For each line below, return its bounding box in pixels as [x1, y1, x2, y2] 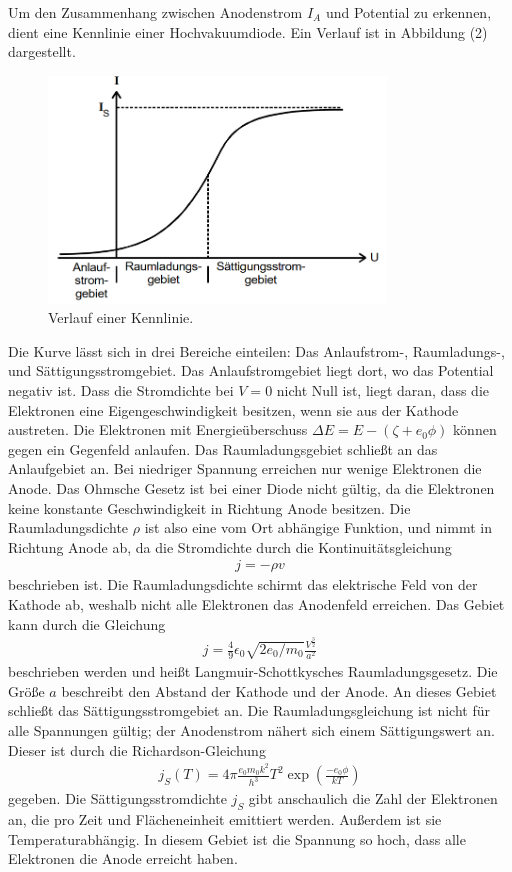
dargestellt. [8, 41, 76, 62]
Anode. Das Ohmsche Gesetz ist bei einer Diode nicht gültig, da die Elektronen [8, 477, 495, 498]
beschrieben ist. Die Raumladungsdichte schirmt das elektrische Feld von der [8, 574, 478, 595]
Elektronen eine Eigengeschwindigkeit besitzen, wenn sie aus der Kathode [8, 399, 459, 420]
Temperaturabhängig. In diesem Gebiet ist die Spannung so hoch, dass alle [8, 828, 466, 849]
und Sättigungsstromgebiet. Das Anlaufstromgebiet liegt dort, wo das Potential [8, 360, 494, 381]
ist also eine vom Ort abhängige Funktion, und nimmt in [144, 517, 492, 538]
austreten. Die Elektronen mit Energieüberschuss [8, 419, 308, 440]
